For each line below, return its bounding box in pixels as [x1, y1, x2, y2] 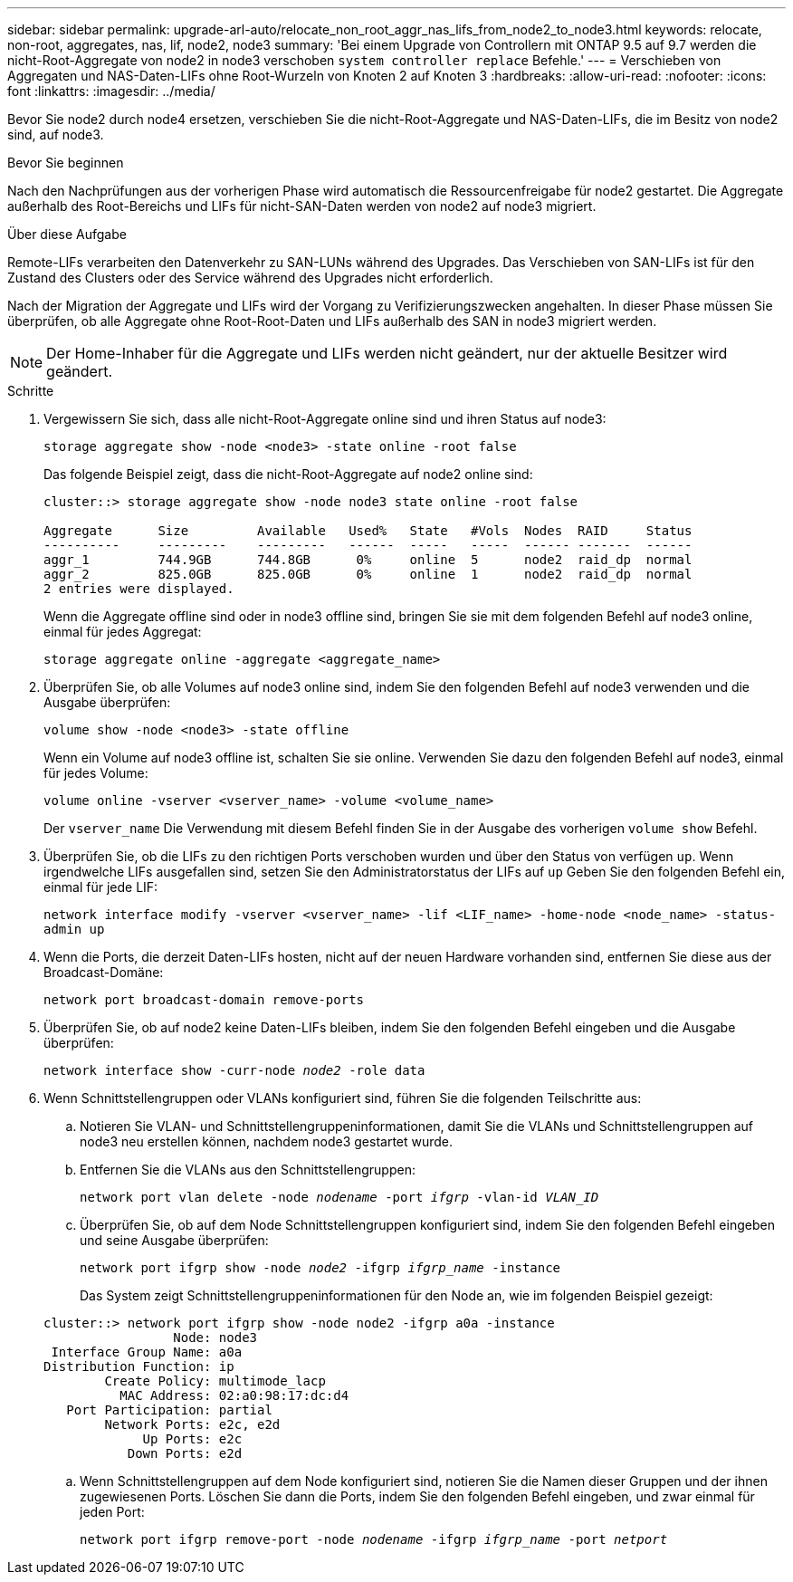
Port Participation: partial [66, 1403, 272, 1417]
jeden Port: [80, 1504, 145, 1520]
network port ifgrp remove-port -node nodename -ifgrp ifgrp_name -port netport [80, 1532, 668, 1547]
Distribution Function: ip [43, 1359, 234, 1374]
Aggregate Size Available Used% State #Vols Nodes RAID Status [43, 523, 693, 538]
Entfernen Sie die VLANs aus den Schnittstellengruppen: [80, 1162, 416, 1177]
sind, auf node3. [7, 127, 104, 142]
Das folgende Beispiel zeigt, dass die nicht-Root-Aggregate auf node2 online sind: [43, 466, 533, 482]
